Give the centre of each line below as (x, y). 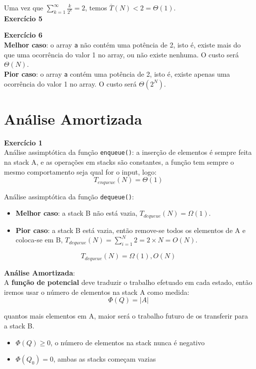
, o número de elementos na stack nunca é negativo (128, 342)
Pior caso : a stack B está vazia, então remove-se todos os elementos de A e (130, 230)
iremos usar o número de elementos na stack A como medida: (97, 292)
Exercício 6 (23, 35)
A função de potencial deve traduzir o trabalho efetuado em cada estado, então (128, 282)
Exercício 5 (23, 18)
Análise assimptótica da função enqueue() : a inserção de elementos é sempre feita (128, 152)
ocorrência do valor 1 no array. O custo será (70, 83)
